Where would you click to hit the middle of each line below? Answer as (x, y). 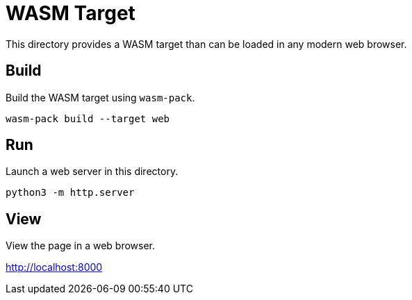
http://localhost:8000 (54, 267)
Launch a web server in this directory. (92, 172)
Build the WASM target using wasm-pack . (100, 97)
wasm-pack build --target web (88, 118)
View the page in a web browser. (81, 246)
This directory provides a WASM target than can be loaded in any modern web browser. (206, 44)
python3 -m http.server (70, 193)
